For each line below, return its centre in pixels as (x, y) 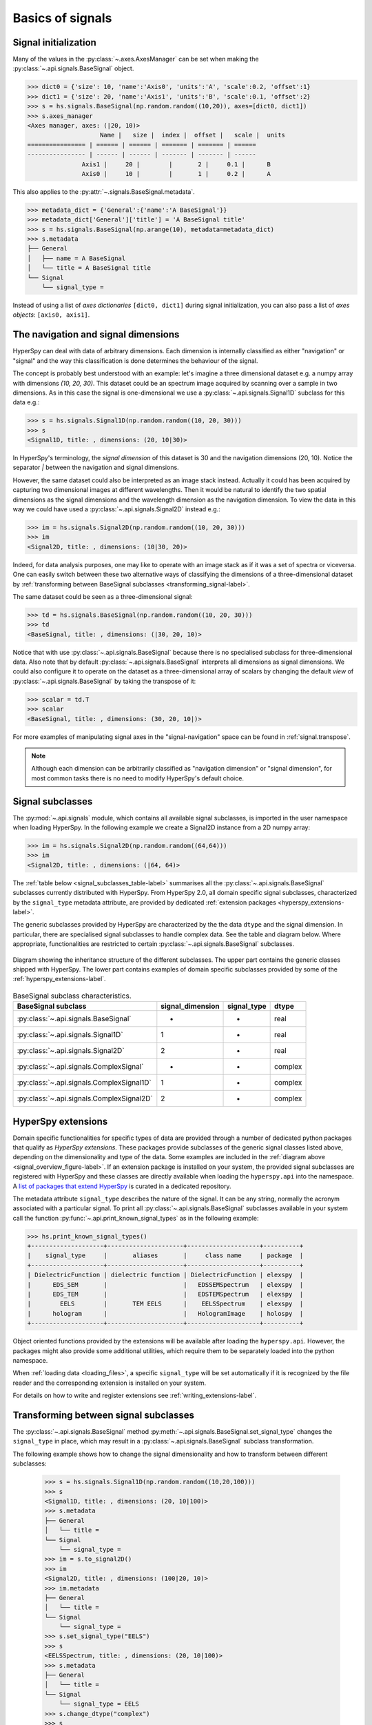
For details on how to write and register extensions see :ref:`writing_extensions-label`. (135, 1396)
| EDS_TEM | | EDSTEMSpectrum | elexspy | (165, 1294)
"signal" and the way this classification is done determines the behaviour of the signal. (135, 361)
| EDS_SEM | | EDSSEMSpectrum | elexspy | (165, 1284)
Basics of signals (62, 18)
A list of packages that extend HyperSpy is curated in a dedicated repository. (122, 1186)
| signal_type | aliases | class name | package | (165, 1255)
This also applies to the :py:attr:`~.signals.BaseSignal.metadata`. (104, 191)
